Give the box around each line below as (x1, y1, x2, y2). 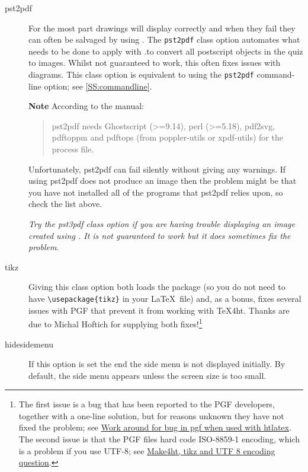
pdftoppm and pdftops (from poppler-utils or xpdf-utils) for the (52, 131, 283, 143)
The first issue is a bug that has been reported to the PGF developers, (18, 398, 275, 410)
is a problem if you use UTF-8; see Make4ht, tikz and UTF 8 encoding (18, 444, 275, 457)
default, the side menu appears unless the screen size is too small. (28, 369, 267, 381)
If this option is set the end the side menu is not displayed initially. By (28, 358, 285, 370)
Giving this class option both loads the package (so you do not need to (28, 280, 285, 293)
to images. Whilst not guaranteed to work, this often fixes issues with (28, 56, 281, 69)
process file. (52, 143, 94, 155)
